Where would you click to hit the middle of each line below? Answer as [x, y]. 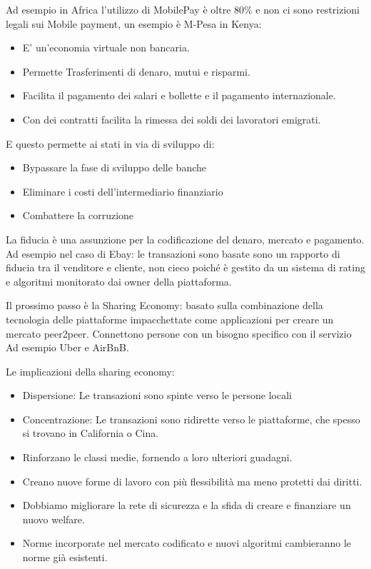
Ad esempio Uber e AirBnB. [67, 347]
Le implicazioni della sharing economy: [90, 371]
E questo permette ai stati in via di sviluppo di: [110, 143]
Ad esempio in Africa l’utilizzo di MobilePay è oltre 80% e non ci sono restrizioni [183, 9]
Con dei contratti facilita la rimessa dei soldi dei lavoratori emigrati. [172, 119]
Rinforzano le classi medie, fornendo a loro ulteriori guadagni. [157, 457]
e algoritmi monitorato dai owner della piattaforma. [119, 281]
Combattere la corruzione [78, 215]
